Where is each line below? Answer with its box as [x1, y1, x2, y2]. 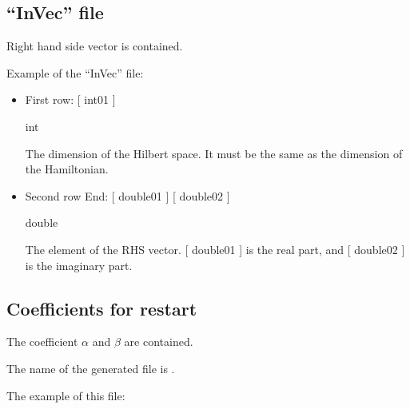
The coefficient [6, 333, 78, 350]
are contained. [124, 333, 193, 350]
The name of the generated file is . [6, 359, 175, 376]
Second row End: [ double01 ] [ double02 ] [25, 187, 230, 204]
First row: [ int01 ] [25, 91, 116, 108]
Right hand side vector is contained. [6, 38, 183, 54]
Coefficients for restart [6, 296, 197, 320]
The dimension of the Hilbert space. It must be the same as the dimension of [25, 145, 403, 161]
